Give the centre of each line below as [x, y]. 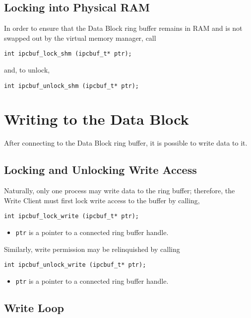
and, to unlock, [27, 70]
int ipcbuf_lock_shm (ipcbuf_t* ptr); [68, 54]
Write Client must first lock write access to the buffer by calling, [102, 200]
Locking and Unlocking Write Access [100, 170]
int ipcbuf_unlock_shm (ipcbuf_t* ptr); [72, 86]
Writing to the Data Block [96, 119]
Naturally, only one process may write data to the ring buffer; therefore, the [120, 191]
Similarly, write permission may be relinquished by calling [92, 249]
